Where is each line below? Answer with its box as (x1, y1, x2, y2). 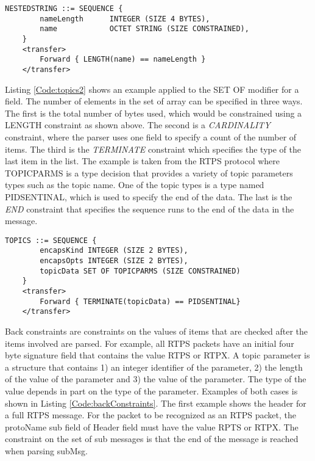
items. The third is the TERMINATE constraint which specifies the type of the (5, 142, 301, 155)
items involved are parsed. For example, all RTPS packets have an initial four (5, 336, 294, 349)
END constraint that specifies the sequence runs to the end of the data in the (5, 202, 294, 215)
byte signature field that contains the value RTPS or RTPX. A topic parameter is (5, 349, 310, 361)
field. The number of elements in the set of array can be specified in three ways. (5, 95, 303, 107)
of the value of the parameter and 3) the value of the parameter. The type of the (5, 372, 306, 385)
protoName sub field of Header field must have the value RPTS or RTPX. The (5, 420, 299, 433)
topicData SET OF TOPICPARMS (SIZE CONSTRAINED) (40, 266, 241, 275)
